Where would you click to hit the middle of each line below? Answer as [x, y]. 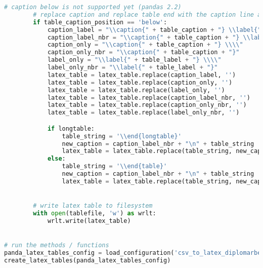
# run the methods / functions [57, 245]
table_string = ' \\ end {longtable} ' [122, 136]
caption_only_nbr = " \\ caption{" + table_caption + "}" [143, 52]
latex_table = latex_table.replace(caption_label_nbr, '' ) [149, 98]
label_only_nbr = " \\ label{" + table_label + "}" [133, 67]
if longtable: [71, 128]
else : [56, 159]
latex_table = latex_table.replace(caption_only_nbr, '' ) [147, 105]
